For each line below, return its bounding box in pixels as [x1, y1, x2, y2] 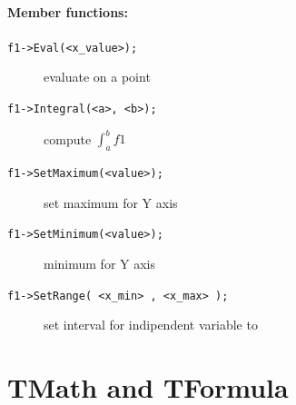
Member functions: [7, 2, 128, 21]
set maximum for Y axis [44, 193, 178, 212]
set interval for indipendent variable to [44, 315, 258, 334]
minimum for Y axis [44, 253, 156, 272]
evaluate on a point [44, 67, 151, 86]
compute [44, 129, 92, 148]
